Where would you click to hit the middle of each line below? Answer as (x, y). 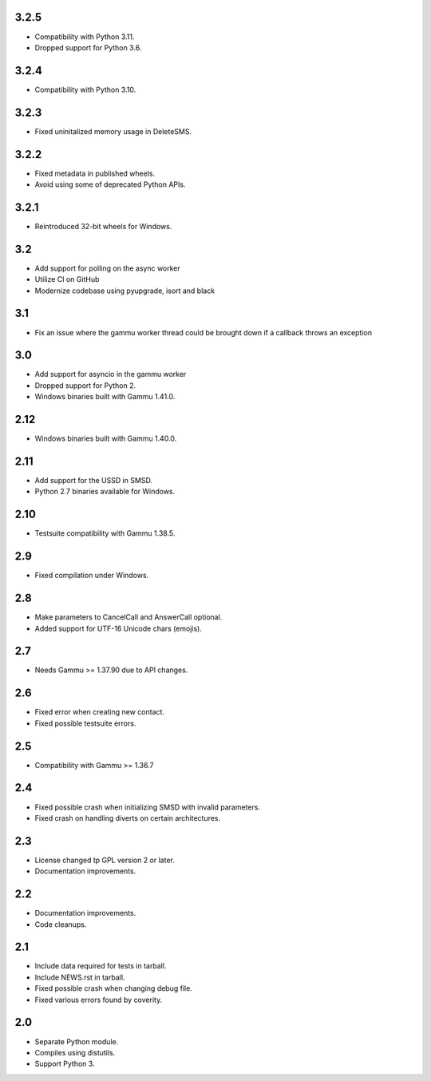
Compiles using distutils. (75, 1052)
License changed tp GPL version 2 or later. (105, 860)
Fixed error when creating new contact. (100, 712)
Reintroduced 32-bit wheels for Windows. (103, 226)
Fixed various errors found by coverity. (99, 1000)
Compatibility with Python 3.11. (85, 37)
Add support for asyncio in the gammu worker (111, 374)
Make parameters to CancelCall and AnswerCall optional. (129, 617)
